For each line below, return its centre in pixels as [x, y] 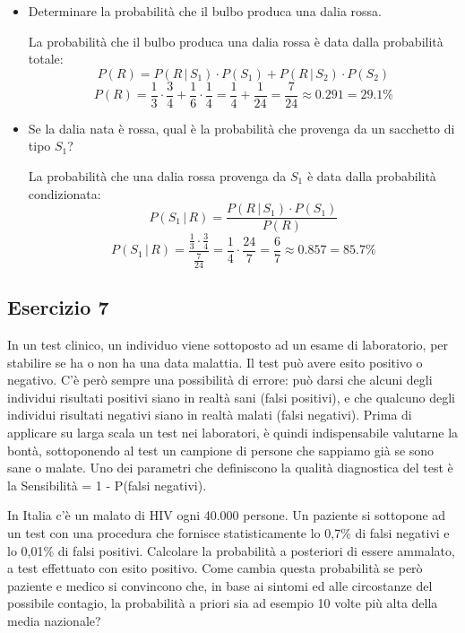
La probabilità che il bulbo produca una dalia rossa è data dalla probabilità [236, 41]
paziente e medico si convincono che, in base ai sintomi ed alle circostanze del [220, 585]
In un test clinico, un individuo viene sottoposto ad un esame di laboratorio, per [228, 345]
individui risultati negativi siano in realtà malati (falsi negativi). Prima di [210, 415]
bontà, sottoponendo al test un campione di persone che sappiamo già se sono [221, 450]
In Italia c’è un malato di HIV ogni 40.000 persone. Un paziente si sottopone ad [227, 515]
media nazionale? [54, 620]
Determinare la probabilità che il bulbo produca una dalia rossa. [205, 11]
